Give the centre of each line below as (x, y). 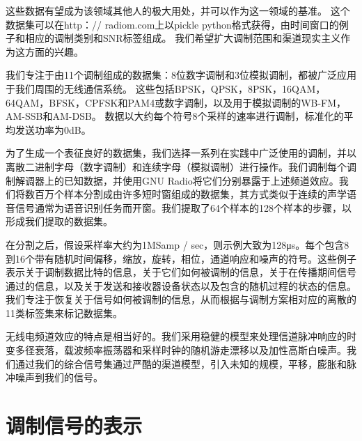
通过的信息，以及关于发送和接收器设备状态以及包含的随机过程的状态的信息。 (181, 285)
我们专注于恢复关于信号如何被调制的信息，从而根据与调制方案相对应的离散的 (181, 299)
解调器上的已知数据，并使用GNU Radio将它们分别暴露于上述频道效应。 (177, 180)
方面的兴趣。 (54, 51)
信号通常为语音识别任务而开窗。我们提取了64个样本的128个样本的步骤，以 (183, 207)
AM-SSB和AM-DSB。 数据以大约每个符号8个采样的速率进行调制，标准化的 (175, 116)
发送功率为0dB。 (53, 129)
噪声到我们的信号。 (59, 377)
